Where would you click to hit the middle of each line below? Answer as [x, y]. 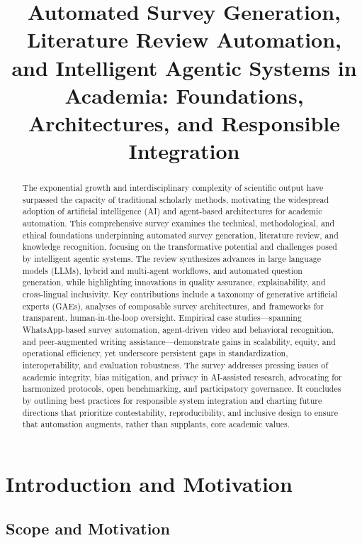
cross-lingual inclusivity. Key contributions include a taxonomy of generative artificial [180, 294]
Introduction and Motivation [149, 483]
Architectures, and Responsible [184, 122]
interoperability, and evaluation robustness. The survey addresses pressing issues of [175, 364]
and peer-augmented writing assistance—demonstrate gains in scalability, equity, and [179, 341]
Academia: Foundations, [184, 95]
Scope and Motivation [88, 528]
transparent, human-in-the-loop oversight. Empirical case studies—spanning [162, 318]
